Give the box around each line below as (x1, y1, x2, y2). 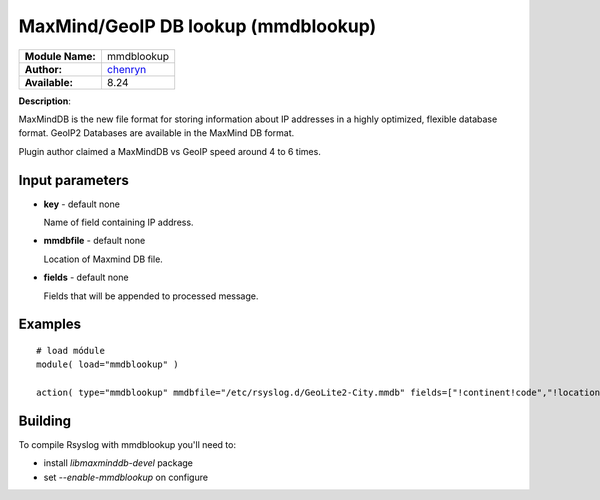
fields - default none (43, 271, 129, 284)
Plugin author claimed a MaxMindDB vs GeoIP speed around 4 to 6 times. (18, 145, 322, 157)
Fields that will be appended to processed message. (43, 290, 259, 302)
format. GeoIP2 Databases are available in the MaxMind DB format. (18, 127, 295, 139)
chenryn (106, 62, 147, 76)
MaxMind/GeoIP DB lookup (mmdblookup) (18, 15, 377, 37)
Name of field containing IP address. (43, 216, 194, 229)
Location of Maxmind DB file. (43, 253, 164, 265)
